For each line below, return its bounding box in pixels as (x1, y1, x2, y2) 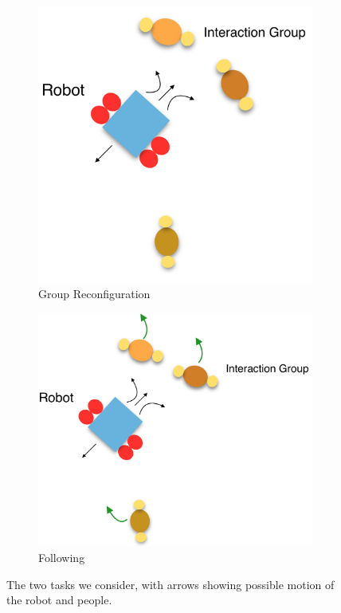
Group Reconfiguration (38, 285, 151, 302)
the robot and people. (6, 591, 112, 608)
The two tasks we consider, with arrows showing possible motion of (6, 576, 335, 592)
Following (38, 549, 85, 566)
